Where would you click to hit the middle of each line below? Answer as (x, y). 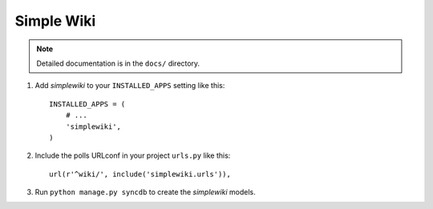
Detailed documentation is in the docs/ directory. (118, 63)
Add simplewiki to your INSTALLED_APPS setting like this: (130, 86)
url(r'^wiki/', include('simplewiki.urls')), (140, 174)
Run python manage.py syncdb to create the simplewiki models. (145, 192)
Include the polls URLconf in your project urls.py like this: (133, 155)
